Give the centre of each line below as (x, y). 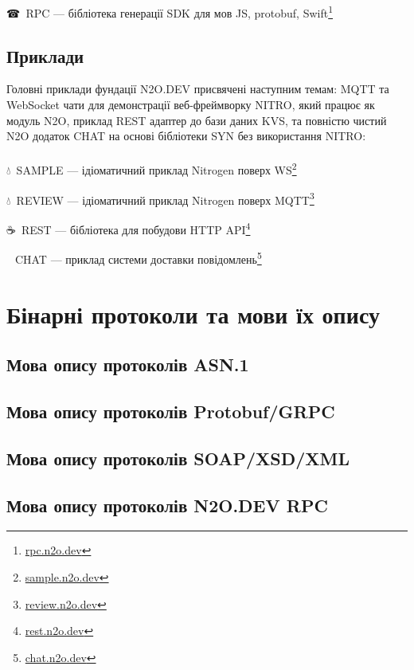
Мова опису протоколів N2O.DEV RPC (167, 505)
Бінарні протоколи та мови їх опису (193, 313)
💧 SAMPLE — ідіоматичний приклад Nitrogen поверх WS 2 (152, 169)
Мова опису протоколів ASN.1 (128, 364)
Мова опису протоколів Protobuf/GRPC (171, 411)
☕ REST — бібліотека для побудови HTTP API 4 (129, 228)
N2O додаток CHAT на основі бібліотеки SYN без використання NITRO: (186, 136)
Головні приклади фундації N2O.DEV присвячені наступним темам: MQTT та (198, 89)
